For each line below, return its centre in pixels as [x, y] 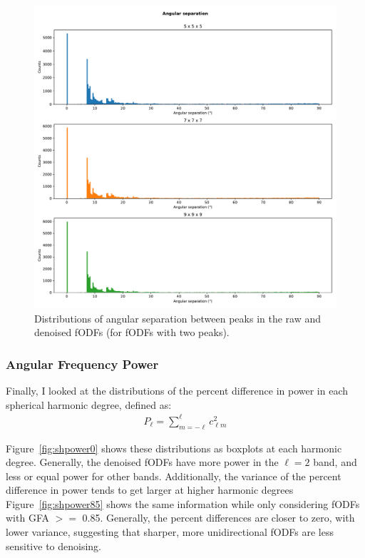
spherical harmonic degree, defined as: [89, 404]
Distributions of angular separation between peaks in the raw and [178, 318]
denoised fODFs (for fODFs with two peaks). [132, 332]
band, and [335, 462]
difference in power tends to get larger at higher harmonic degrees [150, 490]
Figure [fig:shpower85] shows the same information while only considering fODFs [183, 503]
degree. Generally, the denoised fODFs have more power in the [142, 462]
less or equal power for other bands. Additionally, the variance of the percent [174, 476]
